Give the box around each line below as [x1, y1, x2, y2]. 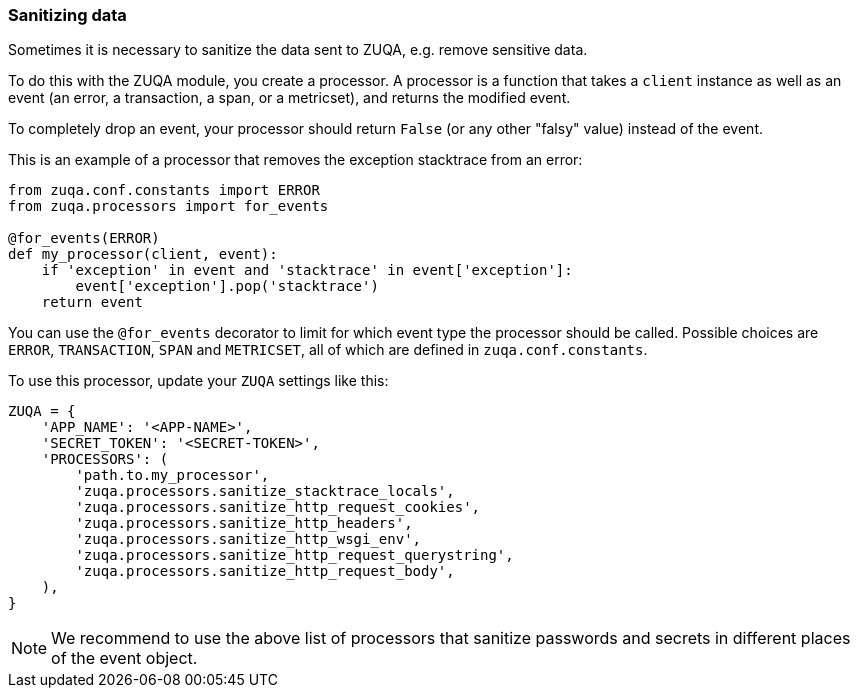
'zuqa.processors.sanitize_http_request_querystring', [75, 547, 514, 564]
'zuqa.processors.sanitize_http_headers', [75, 515, 413, 532]
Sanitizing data [8, 5, 127, 25]
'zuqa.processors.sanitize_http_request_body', [75, 563, 455, 580]
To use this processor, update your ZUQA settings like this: [8, 372, 389, 390]
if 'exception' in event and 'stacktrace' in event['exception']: [41, 262, 573, 279]
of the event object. [51, 648, 198, 669]
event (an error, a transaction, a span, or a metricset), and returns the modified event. [8, 89, 571, 107]
